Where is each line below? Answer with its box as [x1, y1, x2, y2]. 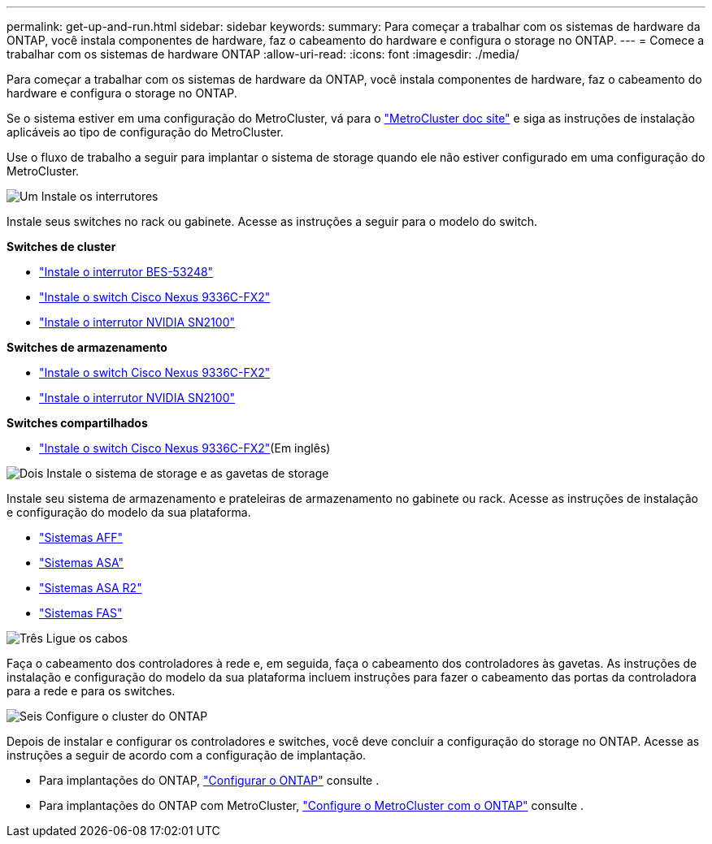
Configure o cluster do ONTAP [45, 709, 208, 723]
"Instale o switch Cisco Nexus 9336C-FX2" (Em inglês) [39, 441, 331, 455]
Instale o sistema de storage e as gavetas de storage [46, 466, 329, 480]
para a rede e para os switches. [7, 684, 176, 698]
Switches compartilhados [7, 416, 148, 430]
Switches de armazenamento [7, 340, 167, 354]
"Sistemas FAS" [39, 606, 123, 620]
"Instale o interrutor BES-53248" [39, 265, 214, 279]
